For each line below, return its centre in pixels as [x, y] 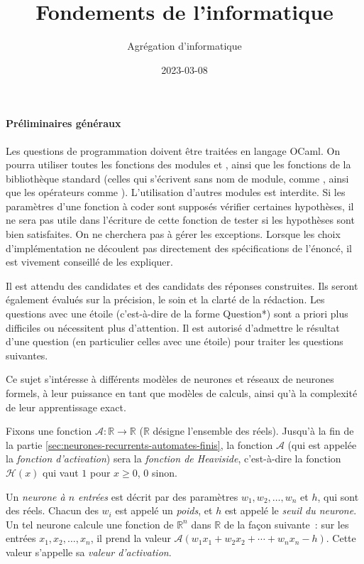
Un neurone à [35, 496]
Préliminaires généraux [64, 123]
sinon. [164, 472]
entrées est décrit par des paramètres [158, 496]
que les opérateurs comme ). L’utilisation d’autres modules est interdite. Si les [176, 192]
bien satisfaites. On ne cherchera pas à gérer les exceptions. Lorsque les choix [173, 234]
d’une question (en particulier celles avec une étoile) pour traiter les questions [175, 341]
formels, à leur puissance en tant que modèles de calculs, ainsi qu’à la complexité [182, 393]
